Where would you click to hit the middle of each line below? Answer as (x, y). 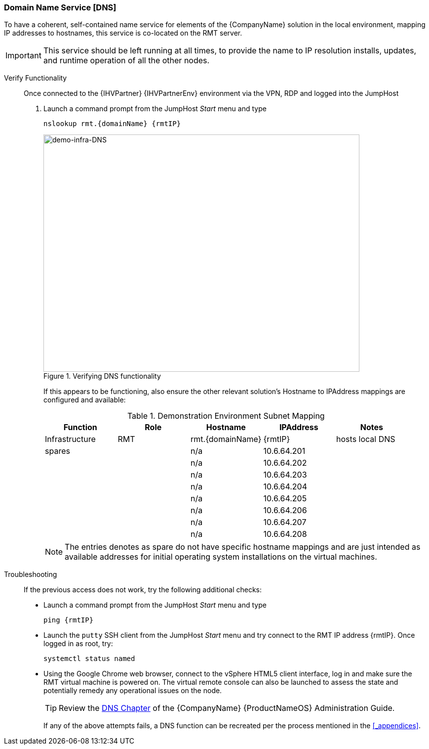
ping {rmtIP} (69, 620)
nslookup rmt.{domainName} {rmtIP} (112, 124)
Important (23, 56)
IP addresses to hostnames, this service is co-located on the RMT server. (123, 33)
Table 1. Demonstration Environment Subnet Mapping (226, 416)
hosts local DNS (366, 439)
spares (58, 451)
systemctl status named (89, 659)
